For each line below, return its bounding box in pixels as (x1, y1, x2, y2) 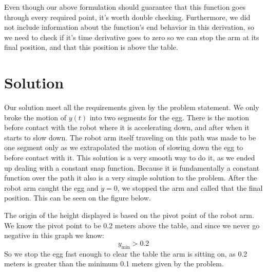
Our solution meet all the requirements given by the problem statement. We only (4, 102, 259, 113)
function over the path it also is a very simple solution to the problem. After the (4, 172, 257, 183)
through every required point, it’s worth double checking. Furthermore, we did (4, 11, 251, 22)
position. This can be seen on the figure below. (4, 192, 151, 203)
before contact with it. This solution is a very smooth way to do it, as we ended (4, 152, 255, 163)
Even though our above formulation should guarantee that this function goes (4, 2, 245, 12)
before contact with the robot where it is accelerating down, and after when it (4, 122, 250, 133)
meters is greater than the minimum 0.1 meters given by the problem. (4, 258, 224, 269)
